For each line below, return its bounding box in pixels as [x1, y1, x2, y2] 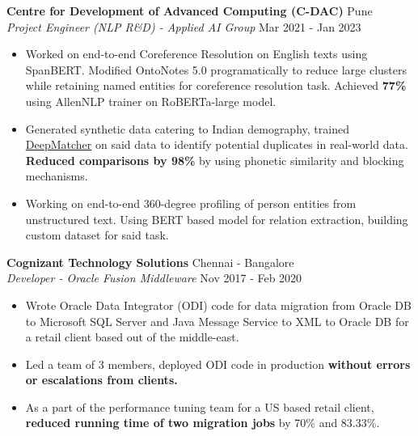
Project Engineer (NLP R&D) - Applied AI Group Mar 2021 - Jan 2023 [6, 18, 361, 35]
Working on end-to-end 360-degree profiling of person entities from [25, 194, 357, 211]
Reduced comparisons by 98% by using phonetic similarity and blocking [25, 151, 404, 168]
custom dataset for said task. [25, 226, 169, 243]
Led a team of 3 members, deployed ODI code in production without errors [25, 355, 411, 372]
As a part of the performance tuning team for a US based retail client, [25, 398, 374, 415]
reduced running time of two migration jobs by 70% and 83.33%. [25, 414, 380, 431]
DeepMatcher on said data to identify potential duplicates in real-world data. [25, 136, 408, 153]
